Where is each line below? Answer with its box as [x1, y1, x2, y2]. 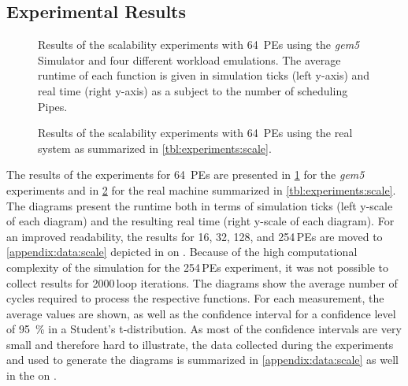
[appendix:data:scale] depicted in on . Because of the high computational [6, 243, 358, 260]
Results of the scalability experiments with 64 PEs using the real [38, 124, 353, 141]
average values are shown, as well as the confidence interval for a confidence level [6, 305, 396, 321]
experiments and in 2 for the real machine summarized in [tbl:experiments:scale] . [6, 181, 396, 198]
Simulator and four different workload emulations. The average [38, 51, 341, 68]
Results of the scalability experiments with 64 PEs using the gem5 [38, 36, 360, 53]
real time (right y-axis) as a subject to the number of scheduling [38, 82, 348, 98]
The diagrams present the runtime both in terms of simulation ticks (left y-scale [6, 197, 393, 213]
